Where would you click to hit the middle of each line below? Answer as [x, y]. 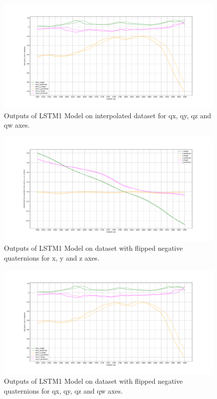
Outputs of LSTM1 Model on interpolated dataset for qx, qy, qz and [108, 115]
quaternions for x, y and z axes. [52, 257]
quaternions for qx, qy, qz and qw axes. [63, 390]
